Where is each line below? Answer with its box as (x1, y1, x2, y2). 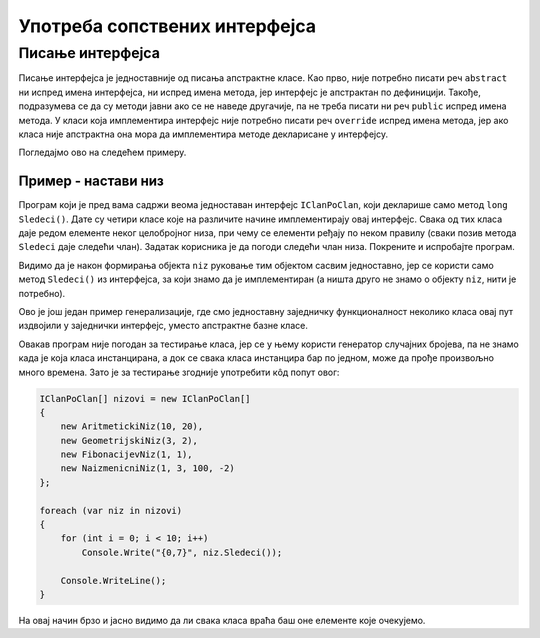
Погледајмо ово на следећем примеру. (18, 146, 187, 159)
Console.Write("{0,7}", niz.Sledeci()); (81, 546, 283, 558)
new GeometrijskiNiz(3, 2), (60, 435, 199, 446)
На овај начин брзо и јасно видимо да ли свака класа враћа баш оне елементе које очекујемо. (18, 614, 426, 626)
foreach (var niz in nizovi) (39, 505, 183, 516)
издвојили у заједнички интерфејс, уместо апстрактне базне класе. (18, 320, 309, 332)
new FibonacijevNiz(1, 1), (60, 449, 194, 460)
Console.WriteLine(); (60, 575, 167, 586)
